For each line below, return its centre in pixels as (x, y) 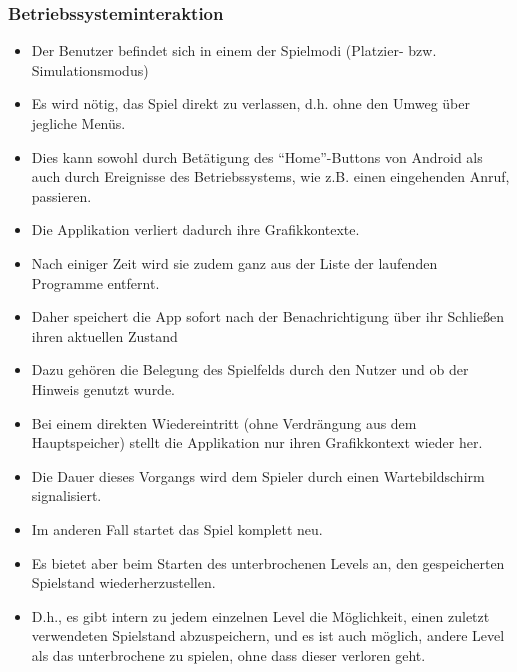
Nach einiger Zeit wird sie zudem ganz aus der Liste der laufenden (234, 262)
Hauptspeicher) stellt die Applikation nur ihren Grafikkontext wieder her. (257, 442)
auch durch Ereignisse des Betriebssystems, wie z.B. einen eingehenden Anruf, (270, 176)
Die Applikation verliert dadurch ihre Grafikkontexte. (195, 229)
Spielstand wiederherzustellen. (123, 582)
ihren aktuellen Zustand (104, 335)
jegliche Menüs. (78, 123)
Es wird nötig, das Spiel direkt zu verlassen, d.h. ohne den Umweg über (250, 103)
